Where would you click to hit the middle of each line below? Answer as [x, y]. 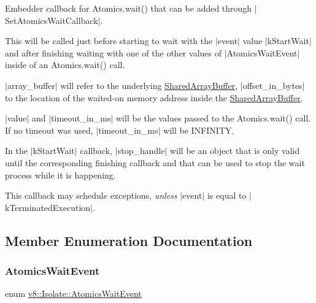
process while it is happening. [60, 175]
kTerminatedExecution [48, 207]
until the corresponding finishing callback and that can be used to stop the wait [155, 162]
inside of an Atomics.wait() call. [65, 65]
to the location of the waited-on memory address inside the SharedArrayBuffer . [154, 97]
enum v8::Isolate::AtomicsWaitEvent [73, 293]
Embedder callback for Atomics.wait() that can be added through [129, 8]
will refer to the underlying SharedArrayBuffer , [149, 85]
